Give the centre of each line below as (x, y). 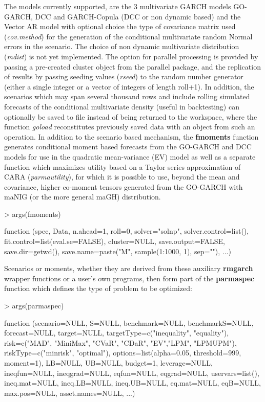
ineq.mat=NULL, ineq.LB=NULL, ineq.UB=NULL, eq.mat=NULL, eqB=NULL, (132, 383)
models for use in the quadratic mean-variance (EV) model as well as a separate (130, 156)
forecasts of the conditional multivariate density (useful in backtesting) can (122, 106)
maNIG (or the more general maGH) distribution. (83, 197)
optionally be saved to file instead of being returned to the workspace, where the (131, 116)
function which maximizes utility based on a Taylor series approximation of (123, 166)
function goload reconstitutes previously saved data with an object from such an (130, 127)
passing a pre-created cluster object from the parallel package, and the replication (132, 66)
